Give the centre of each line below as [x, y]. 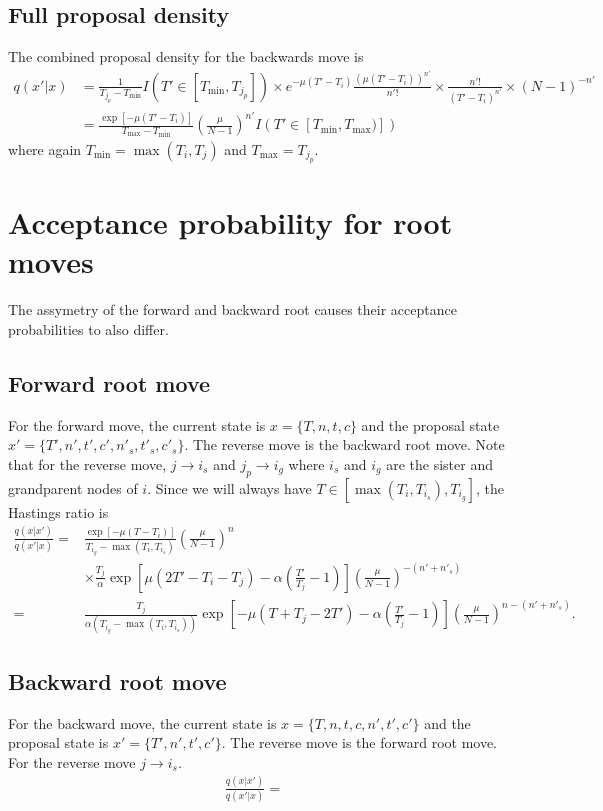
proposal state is [58, 742]
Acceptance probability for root [230, 222]
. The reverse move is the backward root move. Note [344, 444]
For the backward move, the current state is [142, 722]
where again [45, 148]
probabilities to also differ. [88, 328]
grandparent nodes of [73, 487]
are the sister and [439, 463]
